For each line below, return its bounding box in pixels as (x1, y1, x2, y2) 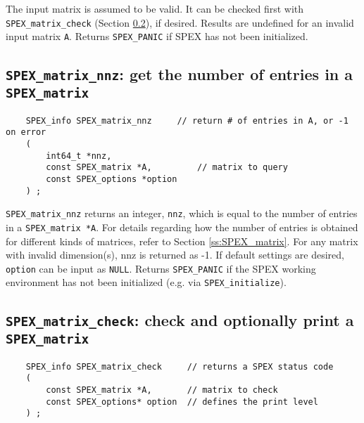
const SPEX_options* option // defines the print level (46, 396, 318, 407)
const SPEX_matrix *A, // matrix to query (46, 162, 288, 173)
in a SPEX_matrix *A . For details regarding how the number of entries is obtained (6, 219, 358, 234)
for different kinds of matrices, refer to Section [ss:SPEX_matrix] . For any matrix (6, 233, 358, 248)
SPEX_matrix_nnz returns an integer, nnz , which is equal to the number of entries (6, 206, 358, 221)
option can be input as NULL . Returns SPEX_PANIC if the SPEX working (6, 261, 316, 275)
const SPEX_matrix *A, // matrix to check (46, 385, 278, 396)
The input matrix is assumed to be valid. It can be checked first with (6, 1, 304, 15)
